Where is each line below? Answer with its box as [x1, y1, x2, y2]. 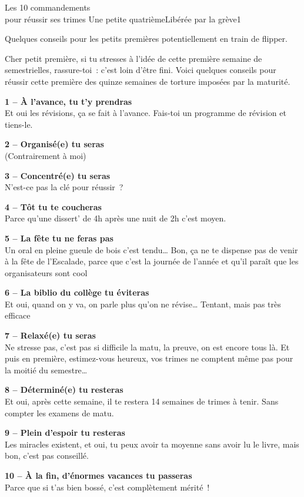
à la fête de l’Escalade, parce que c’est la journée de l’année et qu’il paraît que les [5, 255, 299, 267]
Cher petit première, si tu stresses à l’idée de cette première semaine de [5, 52, 262, 64]
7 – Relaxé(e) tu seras [5, 329, 96, 342]
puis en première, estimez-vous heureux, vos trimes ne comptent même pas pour [5, 352, 293, 365]
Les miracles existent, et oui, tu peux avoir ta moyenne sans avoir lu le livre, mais [5, 438, 299, 450]
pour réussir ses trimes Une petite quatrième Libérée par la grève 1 [5, 12, 241, 25]
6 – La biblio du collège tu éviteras [5, 286, 149, 299]
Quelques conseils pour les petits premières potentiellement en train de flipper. [5, 32, 288, 45]
